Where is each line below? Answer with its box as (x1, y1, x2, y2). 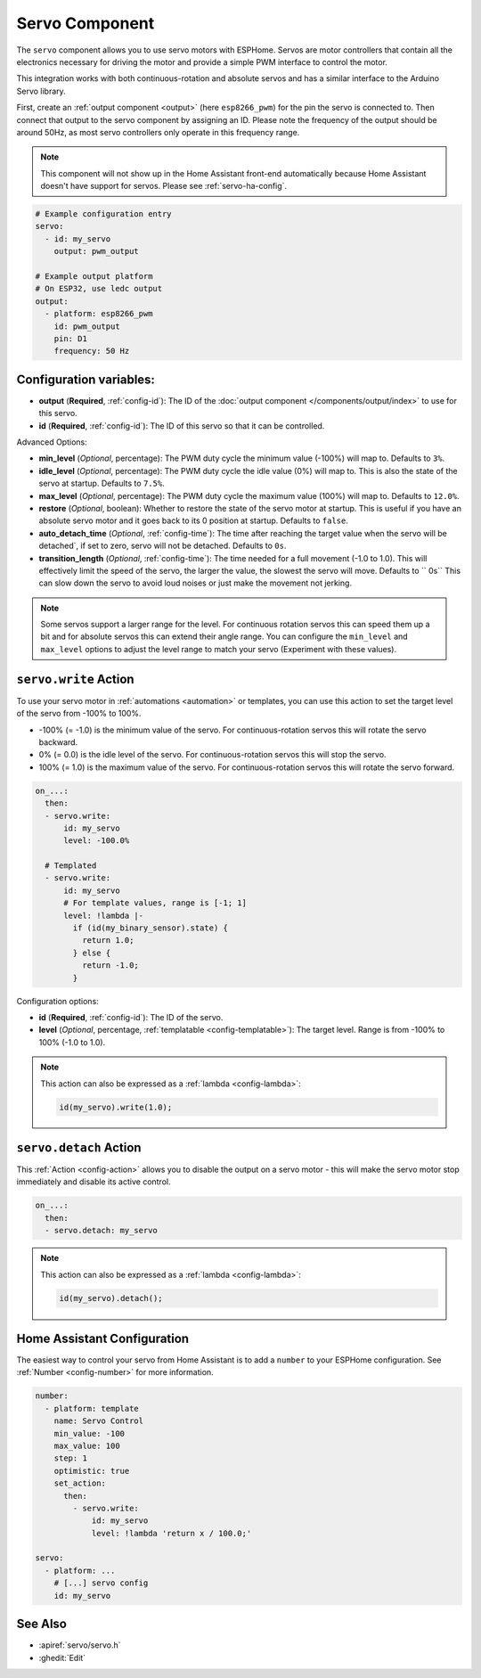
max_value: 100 (53, 1440, 120, 1451)
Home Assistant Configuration (16, 1330, 190, 1346)
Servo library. (16, 86, 66, 96)
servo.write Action (16, 671, 135, 686)
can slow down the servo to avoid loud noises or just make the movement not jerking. (38, 577, 352, 588)
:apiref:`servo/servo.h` (38, 1640, 121, 1650)
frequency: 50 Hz (53, 346, 130, 356)
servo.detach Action (16, 1140, 142, 1155)
